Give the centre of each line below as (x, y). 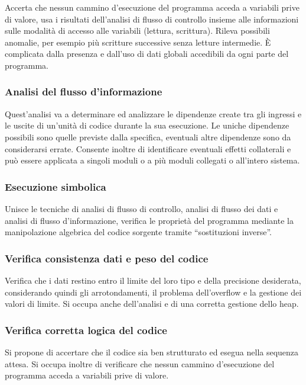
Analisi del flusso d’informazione (84, 92)
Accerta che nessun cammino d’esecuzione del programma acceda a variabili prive (152, 7)
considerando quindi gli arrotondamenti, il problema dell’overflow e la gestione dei (153, 292)
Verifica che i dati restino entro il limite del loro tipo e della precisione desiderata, (153, 280)
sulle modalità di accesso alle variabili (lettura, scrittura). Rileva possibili (137, 31)
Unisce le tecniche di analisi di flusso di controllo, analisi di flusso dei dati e (141, 208)
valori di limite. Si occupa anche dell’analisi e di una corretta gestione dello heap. (152, 304)
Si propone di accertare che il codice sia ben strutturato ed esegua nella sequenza (152, 352)
